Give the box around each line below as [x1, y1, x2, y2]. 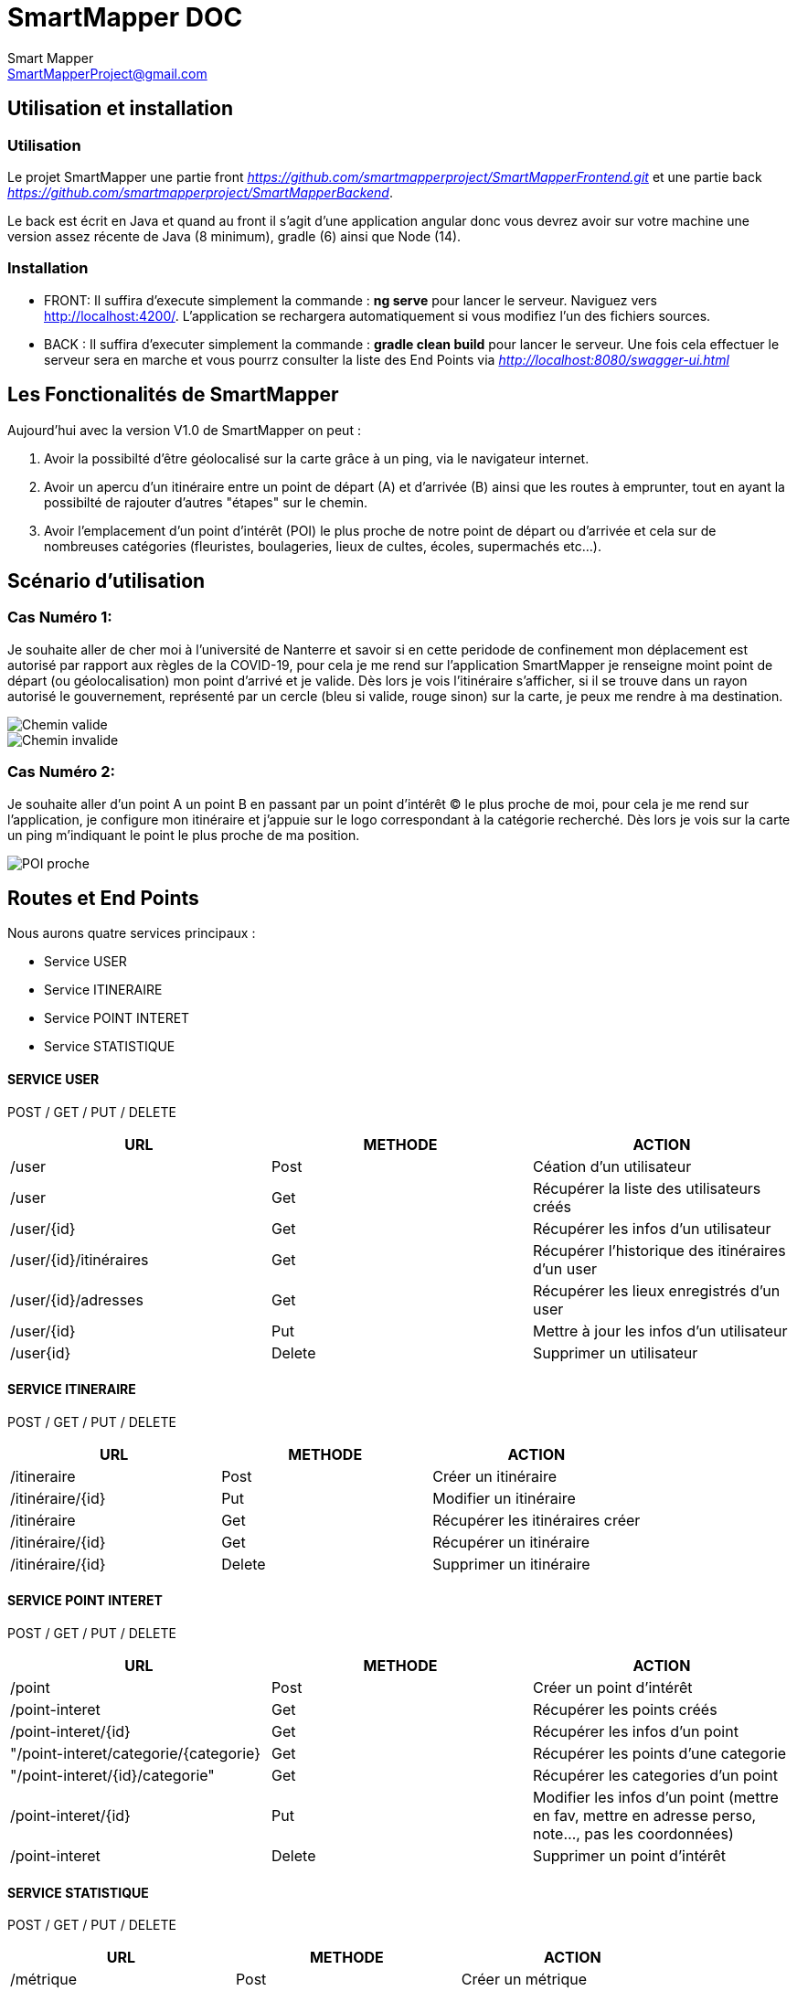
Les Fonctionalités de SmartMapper [7, 383, 339, 407]
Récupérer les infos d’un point [532, 1722, 739, 1741]
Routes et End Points [7, 886, 199, 910]
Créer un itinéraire [432, 1466, 558, 1485]
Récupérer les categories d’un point [532, 1766, 778, 1785]
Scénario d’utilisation [7, 569, 206, 592]
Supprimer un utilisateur [532, 1343, 698, 1362]
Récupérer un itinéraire [432, 1532, 590, 1551]
